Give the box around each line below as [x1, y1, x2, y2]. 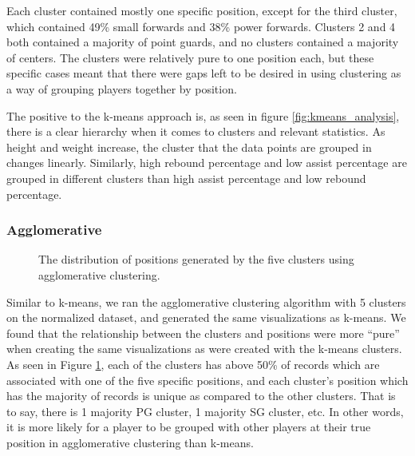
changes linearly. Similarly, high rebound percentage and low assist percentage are [6, 154, 407, 171]
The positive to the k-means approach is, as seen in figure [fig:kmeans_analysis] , [6, 107, 400, 124]
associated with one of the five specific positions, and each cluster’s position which [6, 371, 409, 388]
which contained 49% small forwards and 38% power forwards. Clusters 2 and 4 [6, 18, 396, 34]
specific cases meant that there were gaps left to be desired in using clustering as [6, 65, 401, 81]
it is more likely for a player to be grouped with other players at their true [6, 418, 371, 435]
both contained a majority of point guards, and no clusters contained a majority [6, 34, 399, 50]
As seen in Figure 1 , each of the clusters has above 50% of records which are [6, 355, 380, 372]
